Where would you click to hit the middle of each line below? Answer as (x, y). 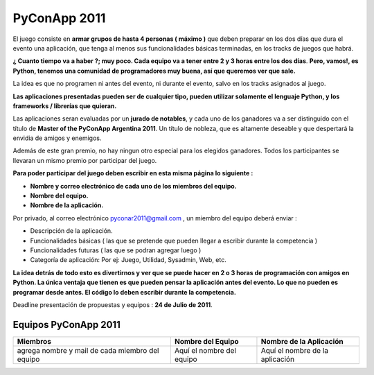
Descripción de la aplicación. (72, 231)
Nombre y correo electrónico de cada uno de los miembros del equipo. (133, 186)
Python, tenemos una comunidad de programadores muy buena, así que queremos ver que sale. (154, 71)
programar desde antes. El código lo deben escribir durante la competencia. (125, 292)
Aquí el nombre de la (295, 350)
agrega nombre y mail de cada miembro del (88, 350)
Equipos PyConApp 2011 (66, 325)
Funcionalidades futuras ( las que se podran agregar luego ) (116, 250)
